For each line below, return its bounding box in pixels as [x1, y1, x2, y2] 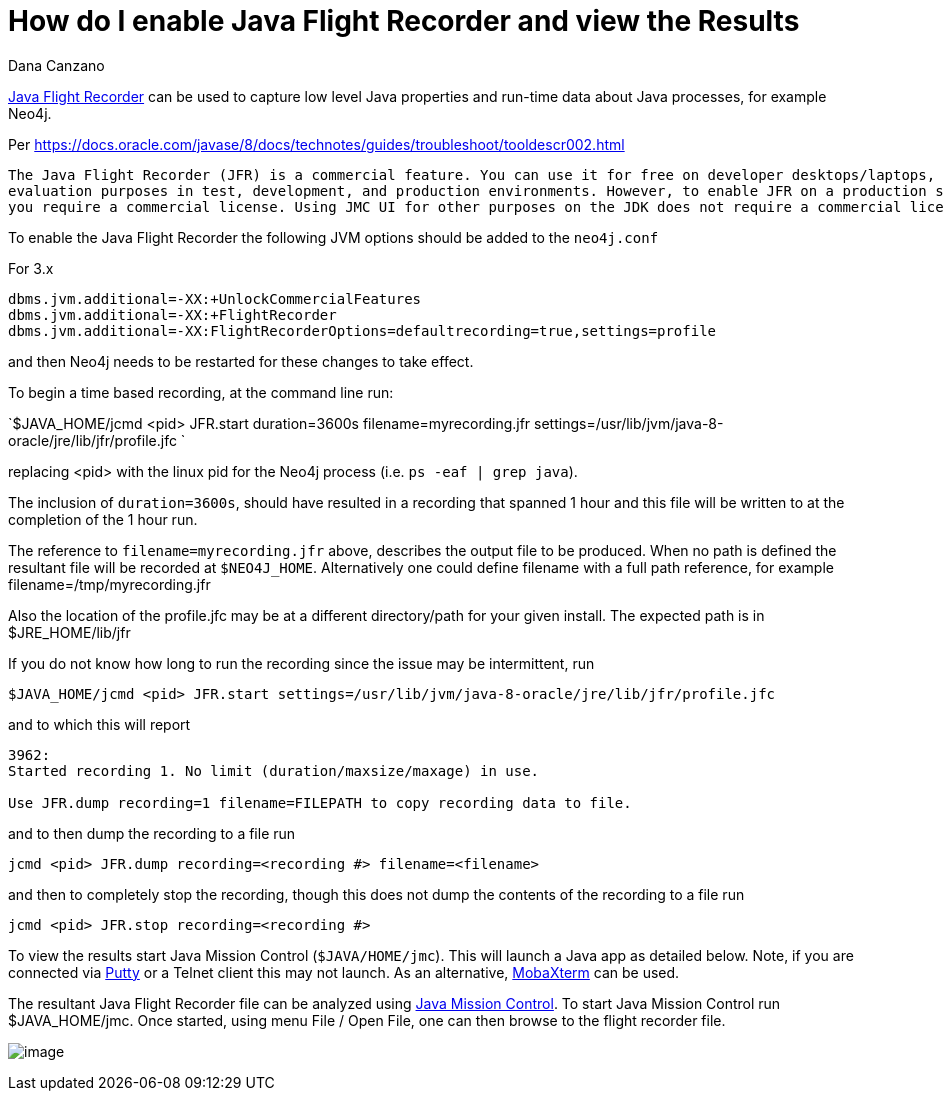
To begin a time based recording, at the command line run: [8, 383, 394, 401]
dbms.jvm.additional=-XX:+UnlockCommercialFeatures [8, 290, 422, 307]
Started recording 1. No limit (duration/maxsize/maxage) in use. [8, 762, 540, 779]
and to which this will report [8, 715, 191, 733]
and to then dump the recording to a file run [8, 824, 296, 842]
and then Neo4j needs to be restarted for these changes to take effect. [8, 352, 474, 370]
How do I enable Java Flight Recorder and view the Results [8, 4, 800, 38]
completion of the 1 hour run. [8, 510, 198, 528]
